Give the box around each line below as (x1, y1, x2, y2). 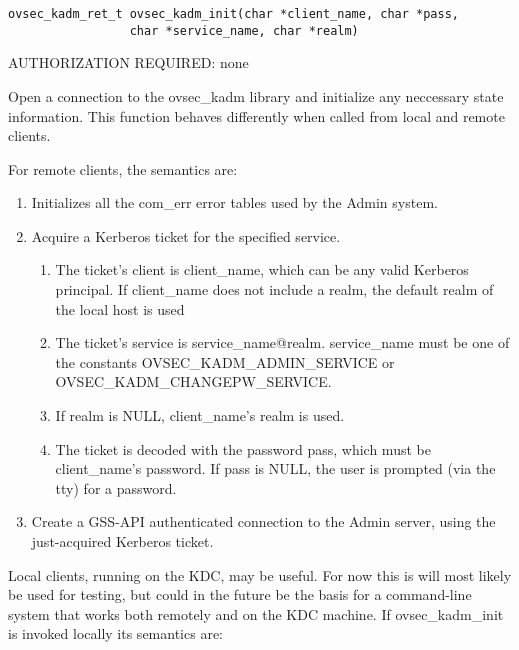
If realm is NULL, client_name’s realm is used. (55, 405, 345, 426)
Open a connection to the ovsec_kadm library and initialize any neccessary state (8, 85, 504, 106)
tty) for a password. (55, 477, 177, 498)
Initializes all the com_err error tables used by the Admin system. (31, 192, 438, 213)
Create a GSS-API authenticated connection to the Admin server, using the (31, 511, 496, 532)
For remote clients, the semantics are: (8, 158, 238, 179)
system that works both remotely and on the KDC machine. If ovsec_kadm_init (8, 603, 504, 624)
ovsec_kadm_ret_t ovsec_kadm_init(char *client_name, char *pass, (8, 7, 460, 21)
